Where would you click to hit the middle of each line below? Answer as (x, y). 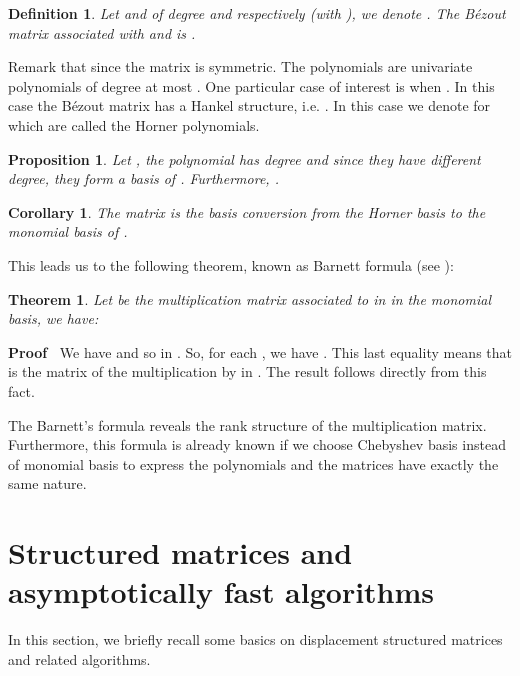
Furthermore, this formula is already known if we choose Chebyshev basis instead (257, 444)
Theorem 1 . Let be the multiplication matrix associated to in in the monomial (249, 298)
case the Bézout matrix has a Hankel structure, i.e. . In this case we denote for (249, 105)
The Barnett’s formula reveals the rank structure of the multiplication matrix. (247, 424)
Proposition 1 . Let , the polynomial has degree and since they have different (244, 158)
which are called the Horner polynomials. (134, 124)
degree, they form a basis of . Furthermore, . (143, 178)
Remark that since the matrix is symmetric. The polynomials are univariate (240, 66)
